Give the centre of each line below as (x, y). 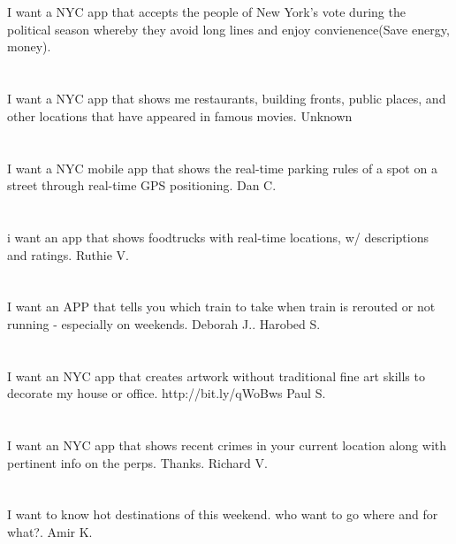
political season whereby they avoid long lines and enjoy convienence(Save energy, (228, 29)
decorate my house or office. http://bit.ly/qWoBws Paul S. (167, 393)
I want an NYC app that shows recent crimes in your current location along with (227, 445)
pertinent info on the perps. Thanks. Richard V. (137, 462)
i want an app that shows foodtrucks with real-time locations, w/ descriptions (218, 237)
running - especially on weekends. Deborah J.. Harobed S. (164, 323)
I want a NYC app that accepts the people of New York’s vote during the (206, 12)
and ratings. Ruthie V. (68, 254)
